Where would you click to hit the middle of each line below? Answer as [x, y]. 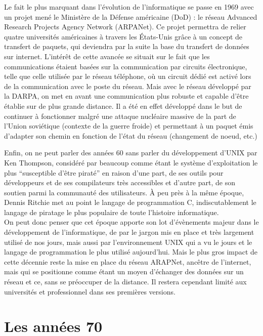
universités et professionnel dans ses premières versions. [90, 291]
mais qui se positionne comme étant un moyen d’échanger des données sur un [124, 271]
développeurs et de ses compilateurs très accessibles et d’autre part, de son [120, 182]
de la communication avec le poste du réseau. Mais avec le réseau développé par [128, 86]
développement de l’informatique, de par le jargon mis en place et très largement [129, 232]
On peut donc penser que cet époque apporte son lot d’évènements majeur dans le [131, 222]
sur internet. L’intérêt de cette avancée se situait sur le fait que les [107, 56]
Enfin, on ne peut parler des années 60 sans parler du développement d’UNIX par [131, 153]
